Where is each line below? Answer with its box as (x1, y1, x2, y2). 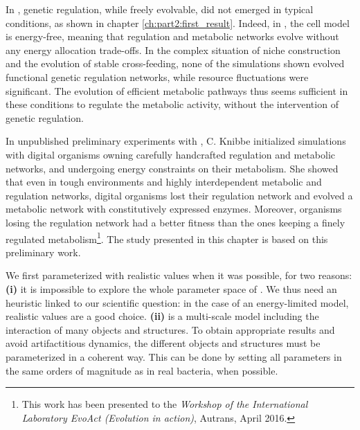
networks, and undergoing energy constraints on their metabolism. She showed (6, 161, 339, 175)
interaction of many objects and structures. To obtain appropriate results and (6, 322, 335, 337)
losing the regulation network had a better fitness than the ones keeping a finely (6, 215, 345, 229)
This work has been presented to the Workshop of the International (21, 397, 308, 411)
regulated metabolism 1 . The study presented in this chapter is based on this (6, 229, 328, 246)
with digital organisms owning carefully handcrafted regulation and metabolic (6, 147, 335, 161)
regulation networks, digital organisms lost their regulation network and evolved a (6, 188, 353, 202)
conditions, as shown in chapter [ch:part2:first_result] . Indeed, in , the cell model (6, 15, 350, 30)
